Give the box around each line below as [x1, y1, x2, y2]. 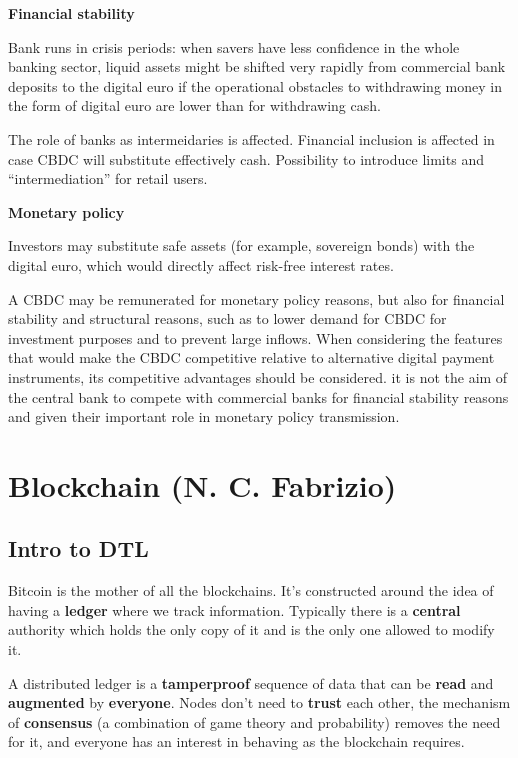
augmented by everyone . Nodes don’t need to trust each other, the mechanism [8, 692, 511, 713]
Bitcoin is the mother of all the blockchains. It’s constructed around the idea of [8, 580, 494, 601]
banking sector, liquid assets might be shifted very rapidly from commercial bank [8, 56, 506, 77]
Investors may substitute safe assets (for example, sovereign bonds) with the [8, 235, 475, 256]
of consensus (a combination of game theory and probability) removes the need [8, 711, 501, 732]
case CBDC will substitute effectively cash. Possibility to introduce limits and [8, 148, 484, 169]
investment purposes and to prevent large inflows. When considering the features [8, 327, 503, 348]
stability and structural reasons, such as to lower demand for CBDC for [8, 308, 447, 329]
